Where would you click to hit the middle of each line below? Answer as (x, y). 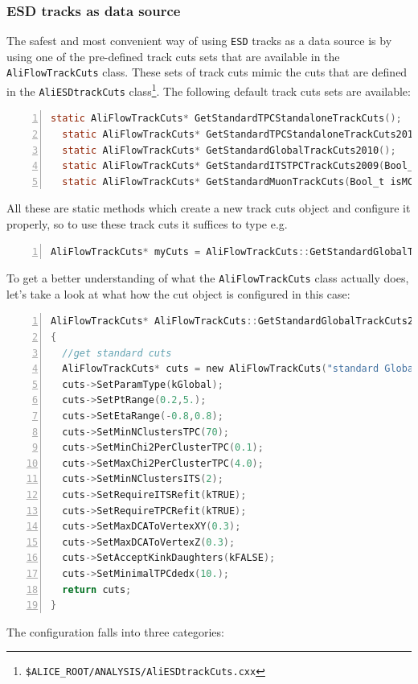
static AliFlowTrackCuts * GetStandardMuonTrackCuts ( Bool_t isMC (238, 181)
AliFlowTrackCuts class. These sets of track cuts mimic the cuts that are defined (207, 72)
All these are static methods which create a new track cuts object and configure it (209, 208)
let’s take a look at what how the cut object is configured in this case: (178, 293)
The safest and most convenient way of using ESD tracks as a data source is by (199, 41)
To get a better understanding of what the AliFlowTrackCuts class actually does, (208, 278)
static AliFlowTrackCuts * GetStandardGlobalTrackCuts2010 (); (229, 150)
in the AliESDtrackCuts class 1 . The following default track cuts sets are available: (209, 90)
